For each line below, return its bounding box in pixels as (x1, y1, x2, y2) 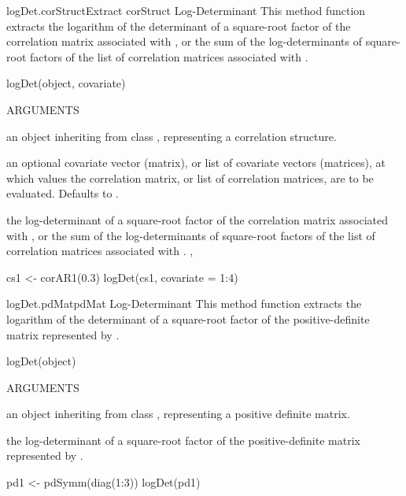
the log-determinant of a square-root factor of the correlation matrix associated (6, 211, 389, 228)
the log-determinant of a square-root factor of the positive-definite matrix (6, 431, 360, 448)
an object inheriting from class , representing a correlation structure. (6, 128, 337, 144)
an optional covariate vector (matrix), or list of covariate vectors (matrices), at (6, 154, 386, 171)
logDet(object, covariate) (6, 75, 126, 91)
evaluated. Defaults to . (6, 185, 119, 202)
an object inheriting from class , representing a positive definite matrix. (6, 405, 350, 422)
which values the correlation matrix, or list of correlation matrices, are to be (6, 169, 374, 186)
